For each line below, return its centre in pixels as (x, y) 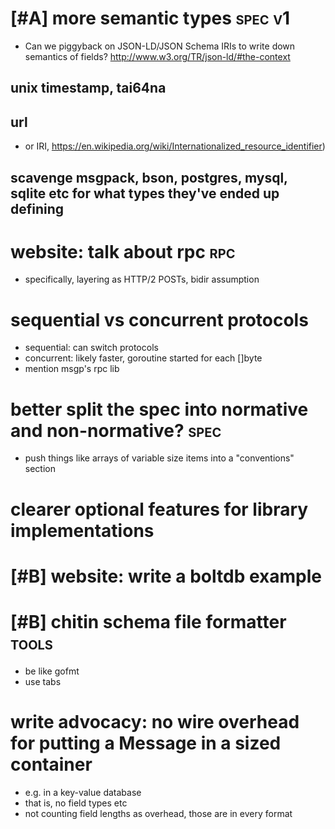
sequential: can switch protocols (91, 348)
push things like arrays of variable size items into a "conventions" (159, 458)
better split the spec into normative (159, 409)
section (40, 469)
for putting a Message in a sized (146, 743)
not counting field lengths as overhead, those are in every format (158, 813)
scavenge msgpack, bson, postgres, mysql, (149, 177)
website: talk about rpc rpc (123, 251)
